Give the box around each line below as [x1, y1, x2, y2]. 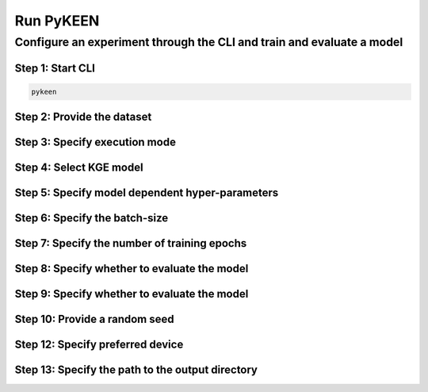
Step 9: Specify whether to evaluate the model [14, 287, 249, 301]
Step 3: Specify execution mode [14, 136, 176, 149]
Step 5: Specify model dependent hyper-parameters [14, 186, 279, 200]
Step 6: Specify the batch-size [14, 211, 169, 225]
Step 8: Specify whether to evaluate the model [14, 262, 249, 275]
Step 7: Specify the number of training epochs [14, 236, 247, 250]
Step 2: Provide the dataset [14, 110, 152, 124]
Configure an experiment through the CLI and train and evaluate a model [14, 35, 403, 49]
